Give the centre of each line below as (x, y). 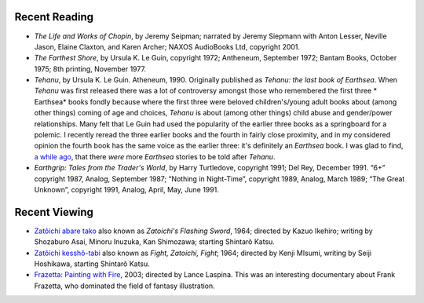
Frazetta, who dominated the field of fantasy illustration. (124, 286)
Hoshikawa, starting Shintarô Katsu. (92, 264)
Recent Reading (54, 17)
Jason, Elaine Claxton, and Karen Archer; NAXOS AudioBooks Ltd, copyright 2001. (167, 46)
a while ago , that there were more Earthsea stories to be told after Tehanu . (155, 156)
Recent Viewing (54, 212)
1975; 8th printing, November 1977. (90, 69)
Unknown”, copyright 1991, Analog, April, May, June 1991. (126, 189)
